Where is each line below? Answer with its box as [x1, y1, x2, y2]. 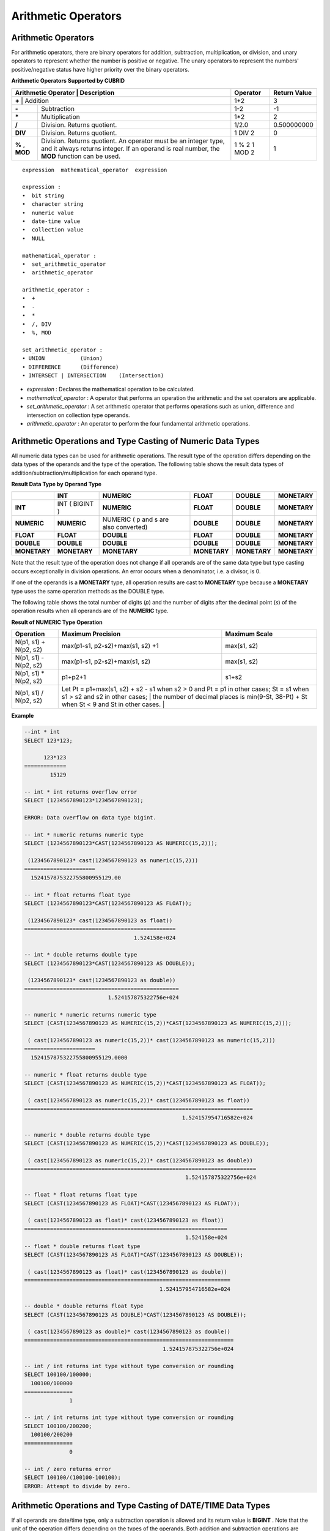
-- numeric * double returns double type [24, 1131, 150, 1138]
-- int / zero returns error [24, 1465, 112, 1472]
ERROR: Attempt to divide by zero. [24, 1483, 131, 1489]
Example [11, 712, 34, 720]
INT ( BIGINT [57, 500, 94, 508]
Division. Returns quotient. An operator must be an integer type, [40, 137, 226, 145]
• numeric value [22, 209, 74, 216]
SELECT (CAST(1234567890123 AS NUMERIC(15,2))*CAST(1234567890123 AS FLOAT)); [24, 1080, 266, 1087]
